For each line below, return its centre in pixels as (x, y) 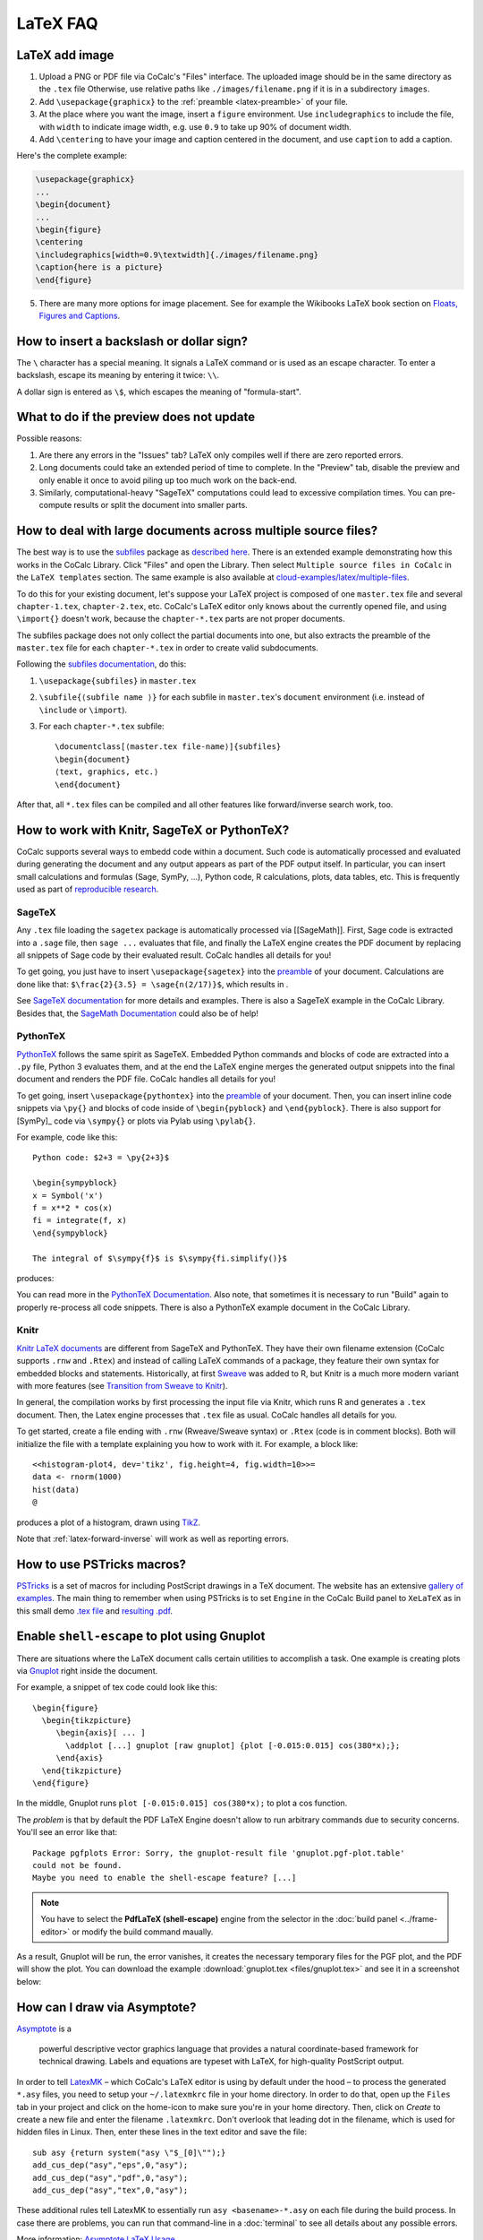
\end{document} (88, 784)
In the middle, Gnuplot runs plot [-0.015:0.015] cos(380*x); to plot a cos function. (182, 1803)
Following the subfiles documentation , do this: (102, 664)
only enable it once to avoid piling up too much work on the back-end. (168, 480)
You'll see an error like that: (67, 1832)
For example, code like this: (67, 1137)
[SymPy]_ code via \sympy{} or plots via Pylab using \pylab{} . (136, 1121)
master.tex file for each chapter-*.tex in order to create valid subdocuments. (168, 648)
